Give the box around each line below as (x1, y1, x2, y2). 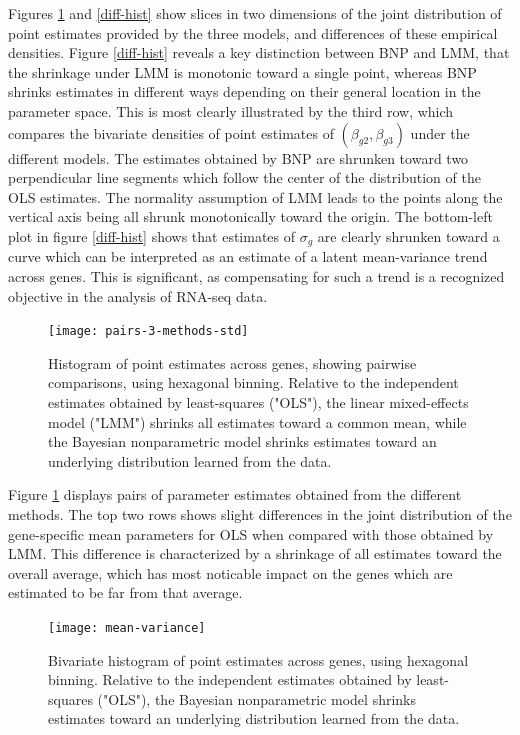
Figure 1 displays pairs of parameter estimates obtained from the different (8, 484, 462, 505)
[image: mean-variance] (48, 620, 206, 635)
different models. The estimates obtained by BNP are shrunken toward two (8, 147, 469, 168)
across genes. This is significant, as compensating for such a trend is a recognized (8, 265, 505, 286)
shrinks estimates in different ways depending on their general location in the (8, 81, 481, 102)
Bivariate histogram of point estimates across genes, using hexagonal (48, 649, 469, 670)
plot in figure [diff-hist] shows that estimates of (8, 225, 296, 246)
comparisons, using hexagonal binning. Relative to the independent (48, 372, 459, 393)
